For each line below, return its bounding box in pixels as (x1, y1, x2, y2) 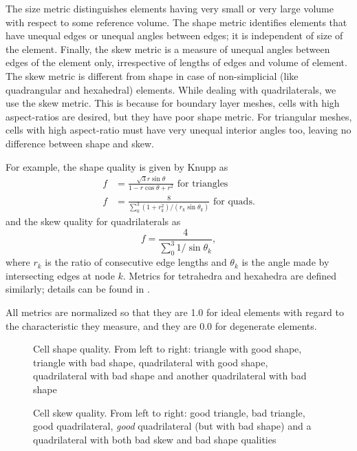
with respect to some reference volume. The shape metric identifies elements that (6, 14, 347, 29)
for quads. (213, 196, 255, 207)
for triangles (177, 178, 228, 189)
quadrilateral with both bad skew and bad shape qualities (33, 432, 277, 446)
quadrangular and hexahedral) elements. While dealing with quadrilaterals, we (6, 82, 336, 96)
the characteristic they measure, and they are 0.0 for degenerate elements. (6, 318, 317, 333)
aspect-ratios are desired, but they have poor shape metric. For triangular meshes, (6, 109, 352, 123)
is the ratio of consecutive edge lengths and (45, 255, 227, 269)
